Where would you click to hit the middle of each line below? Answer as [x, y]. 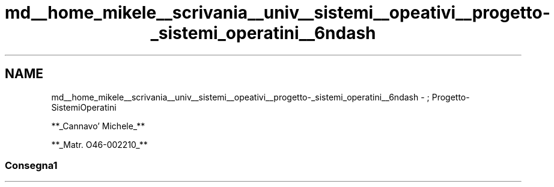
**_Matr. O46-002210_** [99, 144]
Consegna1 [31, 165]
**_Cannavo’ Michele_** [98, 126]
